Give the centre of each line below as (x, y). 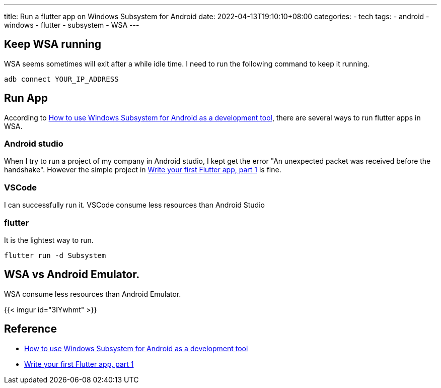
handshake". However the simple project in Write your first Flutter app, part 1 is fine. (143, 170)
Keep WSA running (53, 44)
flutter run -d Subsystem (55, 255)
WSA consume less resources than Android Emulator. (93, 294)
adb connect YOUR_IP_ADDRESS (61, 79)
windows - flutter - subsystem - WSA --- (72, 25)
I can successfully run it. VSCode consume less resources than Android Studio (134, 205)
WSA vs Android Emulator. (72, 275)
